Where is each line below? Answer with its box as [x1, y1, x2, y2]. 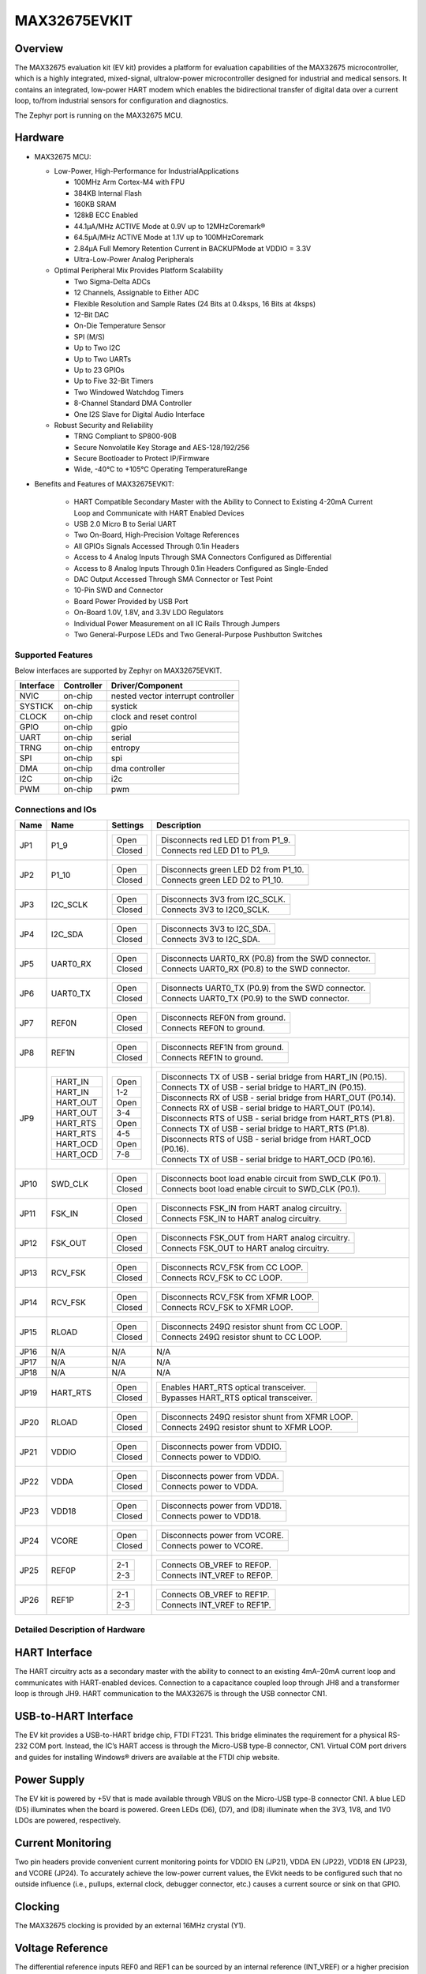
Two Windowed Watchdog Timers [73, 387, 185, 396]
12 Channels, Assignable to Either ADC [73, 288, 200, 298]
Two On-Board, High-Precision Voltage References [73, 530, 240, 540]
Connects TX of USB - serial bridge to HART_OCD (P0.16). [160, 1154, 376, 1165]
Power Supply [14, 1773, 85, 1786]
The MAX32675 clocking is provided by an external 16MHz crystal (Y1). [14, 1921, 246, 1931]
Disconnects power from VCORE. [160, 1530, 284, 1541]
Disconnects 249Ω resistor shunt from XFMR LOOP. [160, 1412, 353, 1423]
